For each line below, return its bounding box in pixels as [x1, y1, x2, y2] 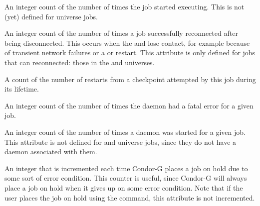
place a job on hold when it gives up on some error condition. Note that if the [4, 182, 243, 193]
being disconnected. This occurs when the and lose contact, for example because [4, 37, 250, 48]
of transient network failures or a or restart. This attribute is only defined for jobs [4, 47, 256, 58]
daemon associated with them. [4, 146, 97, 157]
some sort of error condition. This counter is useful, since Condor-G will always [4, 173, 247, 183]
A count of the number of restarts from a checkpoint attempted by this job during [4, 74, 256, 84]
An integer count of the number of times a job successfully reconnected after [4, 28, 238, 38]
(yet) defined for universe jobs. [4, 11, 98, 21]
